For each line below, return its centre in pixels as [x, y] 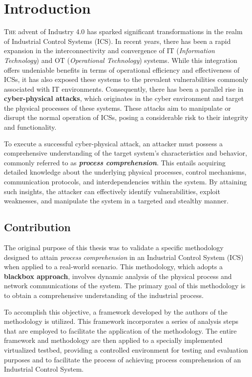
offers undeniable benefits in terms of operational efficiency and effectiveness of [122, 69]
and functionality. [30, 127]
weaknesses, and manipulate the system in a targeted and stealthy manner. [116, 201]
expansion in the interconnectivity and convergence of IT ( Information [109, 50]
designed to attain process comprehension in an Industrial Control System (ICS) [124, 257]
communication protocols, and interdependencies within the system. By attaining [126, 182]
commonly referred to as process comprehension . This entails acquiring [115, 162]
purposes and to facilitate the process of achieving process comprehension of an [123, 359]
